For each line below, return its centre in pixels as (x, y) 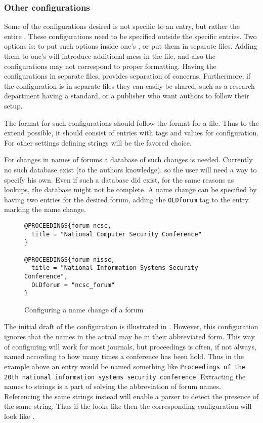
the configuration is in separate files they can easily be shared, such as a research (129, 85)
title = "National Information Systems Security (115, 268)
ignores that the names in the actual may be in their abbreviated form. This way (129, 337)
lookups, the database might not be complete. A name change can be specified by (130, 189)
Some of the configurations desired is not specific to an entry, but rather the (122, 26)
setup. (13, 105)
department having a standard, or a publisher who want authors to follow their (127, 96)
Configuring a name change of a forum (84, 309)
